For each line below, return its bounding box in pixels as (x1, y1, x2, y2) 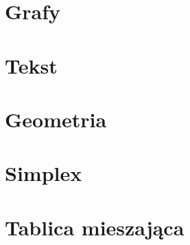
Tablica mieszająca (5, 213, 185, 241)
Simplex (5, 159, 82, 187)
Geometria (5, 105, 107, 133)
